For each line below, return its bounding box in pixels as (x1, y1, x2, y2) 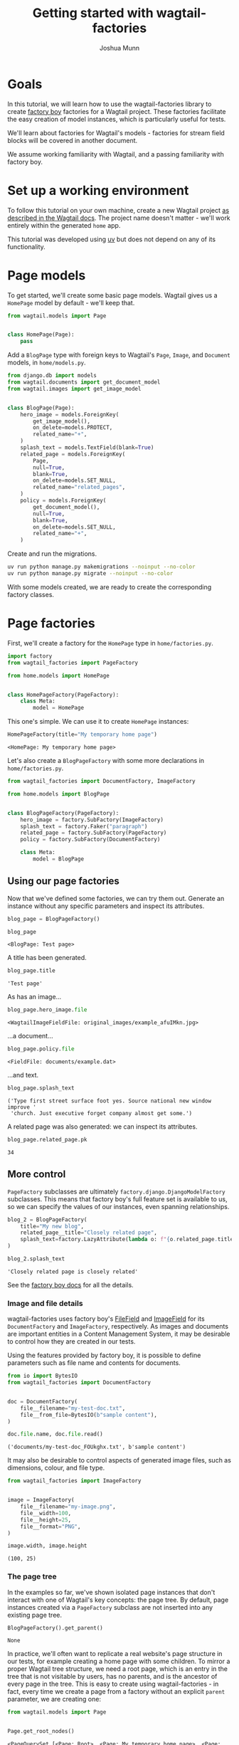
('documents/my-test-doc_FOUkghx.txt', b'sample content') (7, 1443, 186, 1451)
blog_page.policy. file (7, 1045, 75, 1053)
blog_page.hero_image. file (7, 1006, 87, 1013)
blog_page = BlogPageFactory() (7, 915, 100, 922)
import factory (7, 653, 53, 660)
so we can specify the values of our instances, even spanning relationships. (7, 1202, 230, 1211)
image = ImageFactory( (7, 1497, 75, 1504)
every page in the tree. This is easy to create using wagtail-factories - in (7, 1680, 219, 1688)
